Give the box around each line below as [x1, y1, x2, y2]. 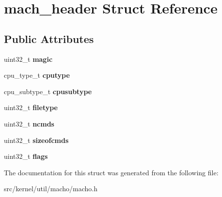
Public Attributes [4, 31, 94, 46]
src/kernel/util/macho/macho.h [4, 183, 98, 194]
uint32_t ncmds [4, 118, 54, 128]
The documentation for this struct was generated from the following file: [4, 167, 219, 177]
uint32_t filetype [4, 102, 58, 113]
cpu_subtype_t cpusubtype [4, 86, 92, 96]
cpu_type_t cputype [4, 70, 70, 80]
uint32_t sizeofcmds [4, 135, 69, 145]
